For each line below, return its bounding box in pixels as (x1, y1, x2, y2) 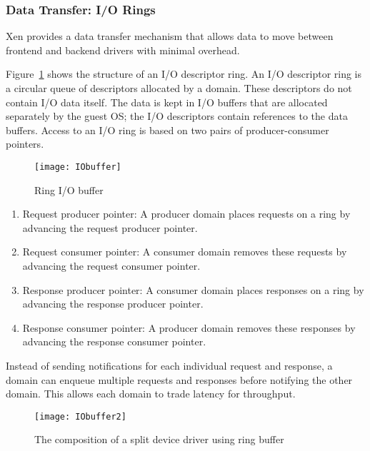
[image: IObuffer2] (34, 411, 126, 422)
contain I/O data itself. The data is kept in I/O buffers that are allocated (6, 94, 328, 109)
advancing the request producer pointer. (22, 220, 198, 235)
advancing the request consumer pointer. (22, 258, 201, 273)
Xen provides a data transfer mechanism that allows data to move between (6, 29, 334, 44)
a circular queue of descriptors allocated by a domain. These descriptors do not (6, 81, 352, 95)
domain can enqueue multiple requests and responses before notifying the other (6, 372, 353, 387)
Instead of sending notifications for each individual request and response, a (6, 358, 333, 373)
